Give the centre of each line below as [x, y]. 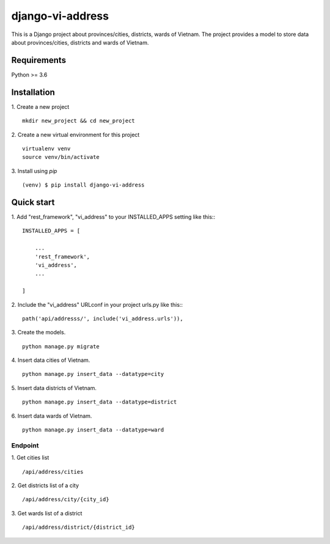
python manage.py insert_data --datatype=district [100, 402]
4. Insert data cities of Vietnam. [51, 360]
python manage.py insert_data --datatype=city [93, 374]
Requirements [39, 60]
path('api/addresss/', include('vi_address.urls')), [103, 318]
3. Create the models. [38, 333]
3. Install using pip [34, 171]
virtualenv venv [46, 149]
